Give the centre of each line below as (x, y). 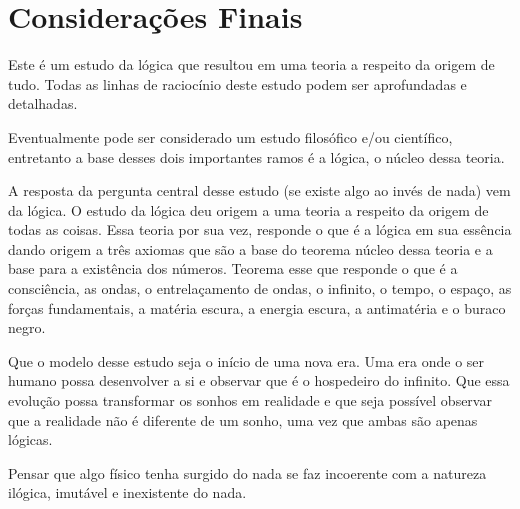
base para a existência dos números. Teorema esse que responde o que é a (233, 268)
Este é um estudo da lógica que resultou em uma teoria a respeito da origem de (251, 64)
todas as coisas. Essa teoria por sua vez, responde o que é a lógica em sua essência (260, 229)
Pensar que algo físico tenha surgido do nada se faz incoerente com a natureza (247, 472)
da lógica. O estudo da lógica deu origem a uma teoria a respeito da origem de (248, 209)
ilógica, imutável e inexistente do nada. (127, 492)
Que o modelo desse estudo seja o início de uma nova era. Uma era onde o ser (246, 360)
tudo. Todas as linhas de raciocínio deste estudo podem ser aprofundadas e (237, 83)
